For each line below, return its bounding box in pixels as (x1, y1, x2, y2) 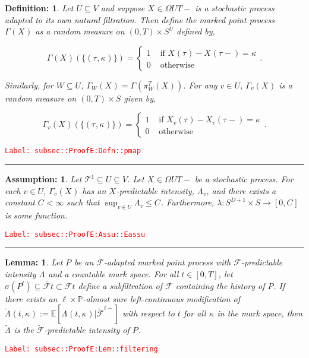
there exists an (5, 292, 58, 305)
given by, (124, 91, 156, 104)
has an (82, 184, 106, 197)
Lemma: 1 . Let (5, 256, 63, 268)
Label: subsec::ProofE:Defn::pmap (5, 147, 141, 156)
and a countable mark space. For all (48, 267, 179, 280)
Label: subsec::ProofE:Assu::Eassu (5, 230, 146, 239)
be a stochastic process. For (194, 173, 294, 185)
